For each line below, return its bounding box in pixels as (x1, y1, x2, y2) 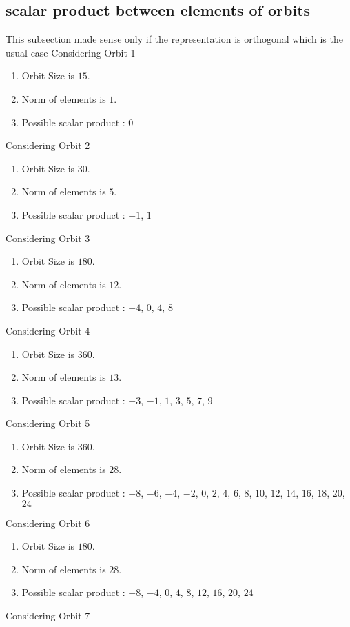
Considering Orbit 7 (6, 608, 90, 623)
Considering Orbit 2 (6, 138, 90, 152)
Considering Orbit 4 (6, 323, 90, 337)
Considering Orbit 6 (6, 515, 90, 530)
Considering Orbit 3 (6, 230, 90, 245)
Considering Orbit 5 (6, 416, 90, 430)
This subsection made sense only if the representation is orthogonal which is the (6, 32, 343, 46)
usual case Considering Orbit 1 (6, 45, 136, 59)
